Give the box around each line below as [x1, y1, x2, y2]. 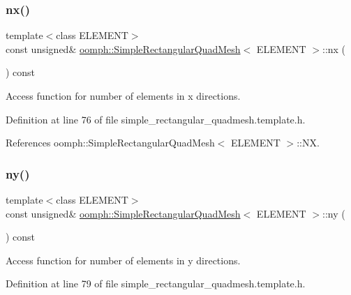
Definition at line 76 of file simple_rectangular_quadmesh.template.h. [6, 112, 306, 126]
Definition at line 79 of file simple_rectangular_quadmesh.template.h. [6, 276, 306, 291]
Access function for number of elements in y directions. [6, 252, 241, 267]
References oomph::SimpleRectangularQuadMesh [6, 135, 215, 150]
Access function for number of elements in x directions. [6, 89, 241, 103]
